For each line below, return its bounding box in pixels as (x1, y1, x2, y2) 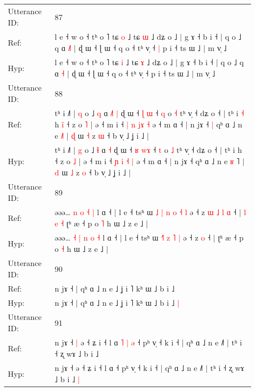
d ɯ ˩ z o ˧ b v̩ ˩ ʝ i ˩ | (54, 167, 131, 178)
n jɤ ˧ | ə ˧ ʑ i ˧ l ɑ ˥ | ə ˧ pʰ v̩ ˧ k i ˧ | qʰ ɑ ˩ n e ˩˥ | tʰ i (54, 337, 242, 348)
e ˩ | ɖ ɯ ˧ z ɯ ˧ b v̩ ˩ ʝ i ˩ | (54, 130, 149, 141)
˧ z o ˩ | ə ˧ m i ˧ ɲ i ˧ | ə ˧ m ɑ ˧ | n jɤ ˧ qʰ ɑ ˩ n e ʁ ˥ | (54, 155, 245, 167)
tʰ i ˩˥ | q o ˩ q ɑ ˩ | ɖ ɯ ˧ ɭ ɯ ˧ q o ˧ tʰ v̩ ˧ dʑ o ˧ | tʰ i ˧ (54, 107, 244, 119)
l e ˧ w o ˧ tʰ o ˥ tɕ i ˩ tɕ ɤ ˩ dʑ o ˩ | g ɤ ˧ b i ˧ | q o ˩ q (54, 56, 244, 68)
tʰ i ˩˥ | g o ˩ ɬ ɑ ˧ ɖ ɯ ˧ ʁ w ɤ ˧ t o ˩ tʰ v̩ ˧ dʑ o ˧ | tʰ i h (54, 144, 242, 155)
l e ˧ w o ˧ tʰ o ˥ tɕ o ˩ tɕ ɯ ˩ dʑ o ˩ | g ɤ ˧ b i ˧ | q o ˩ (54, 31, 242, 42)
